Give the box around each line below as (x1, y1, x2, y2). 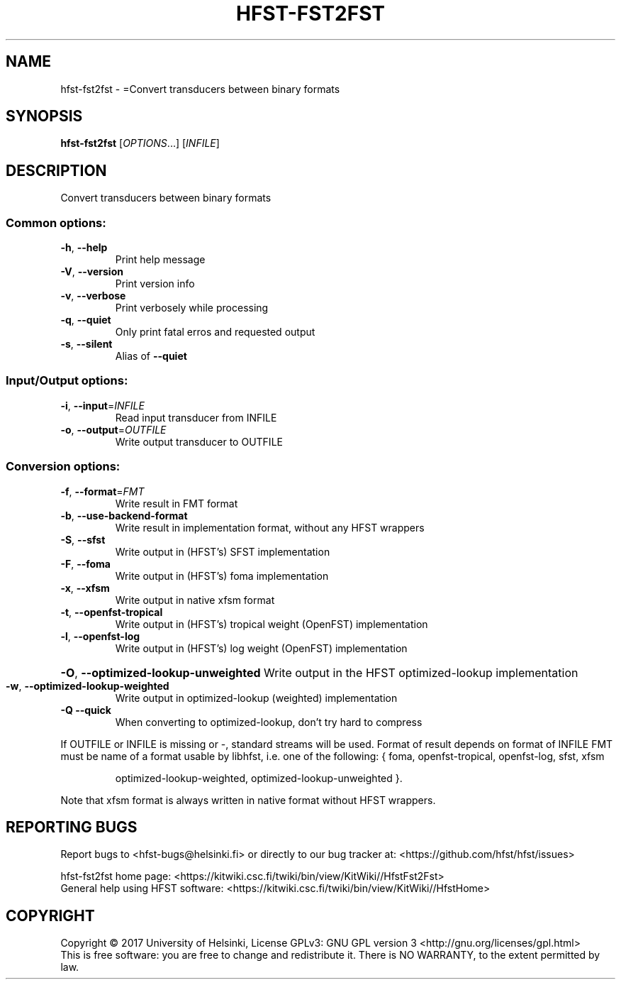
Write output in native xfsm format (115, 593, 275, 606)
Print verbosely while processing (115, 302, 269, 314)
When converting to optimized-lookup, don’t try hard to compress (115, 715, 423, 728)
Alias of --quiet (115, 350, 187, 363)
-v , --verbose (60, 290, 126, 302)
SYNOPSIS (6, 107, 83, 126)
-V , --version (60, 265, 123, 278)
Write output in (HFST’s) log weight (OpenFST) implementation (115, 642, 408, 654)
